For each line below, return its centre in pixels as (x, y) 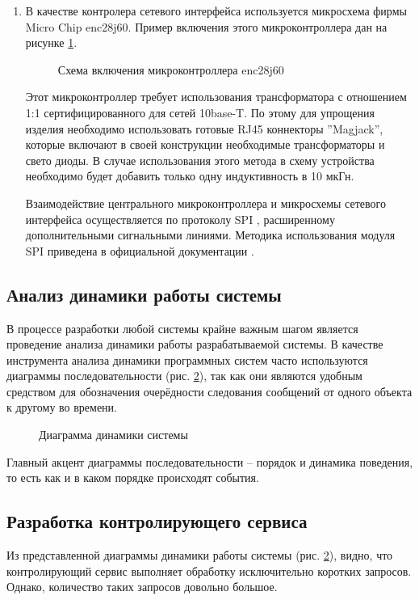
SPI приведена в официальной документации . (140, 250)
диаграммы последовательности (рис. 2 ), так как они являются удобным (184, 376)
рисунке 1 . (51, 42)
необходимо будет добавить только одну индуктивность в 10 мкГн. (190, 176)
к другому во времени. (62, 407)
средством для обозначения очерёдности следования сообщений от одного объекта (209, 391)
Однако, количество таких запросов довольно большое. (142, 587)
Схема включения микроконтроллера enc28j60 (171, 69)
